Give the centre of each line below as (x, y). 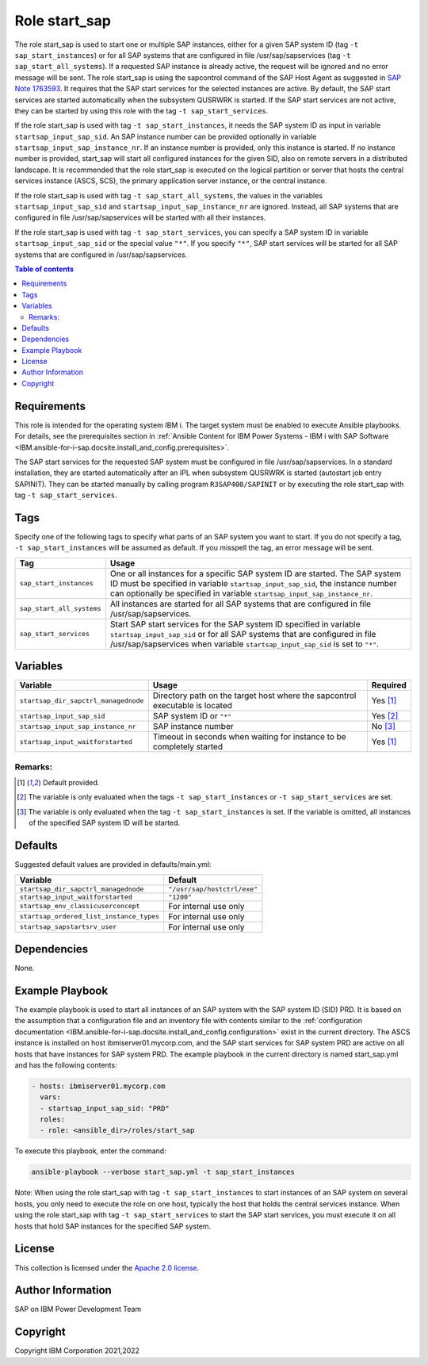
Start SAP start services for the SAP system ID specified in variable (235, 624)
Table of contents (44, 269)
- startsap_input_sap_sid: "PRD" (105, 1108)
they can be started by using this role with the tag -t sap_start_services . (141, 110)
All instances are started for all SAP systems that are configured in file (241, 604)
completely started (188, 747)
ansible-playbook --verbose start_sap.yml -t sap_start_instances (163, 1172)
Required (389, 685)
